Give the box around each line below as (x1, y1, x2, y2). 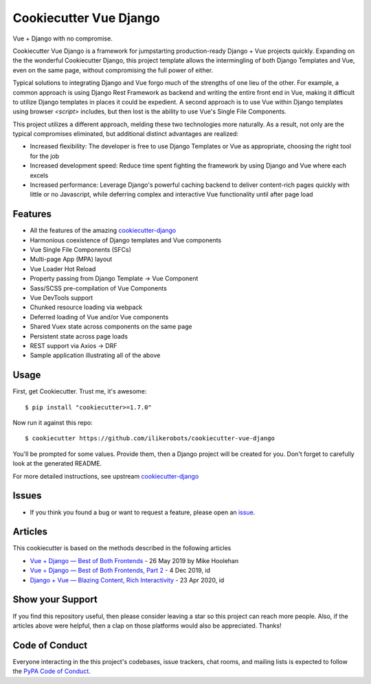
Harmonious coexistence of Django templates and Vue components (30, 236, 222, 244)
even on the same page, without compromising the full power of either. (12, 66, 214, 74)
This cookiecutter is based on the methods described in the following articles (12, 544, 232, 552)
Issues (12, 490, 42, 501)
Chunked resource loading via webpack (30, 303, 143, 312)
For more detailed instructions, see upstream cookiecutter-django (12, 472, 199, 480)
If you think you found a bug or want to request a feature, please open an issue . (30, 508, 256, 516)
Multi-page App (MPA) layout (30, 255, 113, 264)
